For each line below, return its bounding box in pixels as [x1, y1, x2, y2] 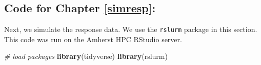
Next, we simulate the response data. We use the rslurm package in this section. [4, 24, 257, 35]
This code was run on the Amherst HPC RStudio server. [4, 34, 182, 44]
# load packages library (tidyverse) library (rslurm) [4, 51, 168, 61]
